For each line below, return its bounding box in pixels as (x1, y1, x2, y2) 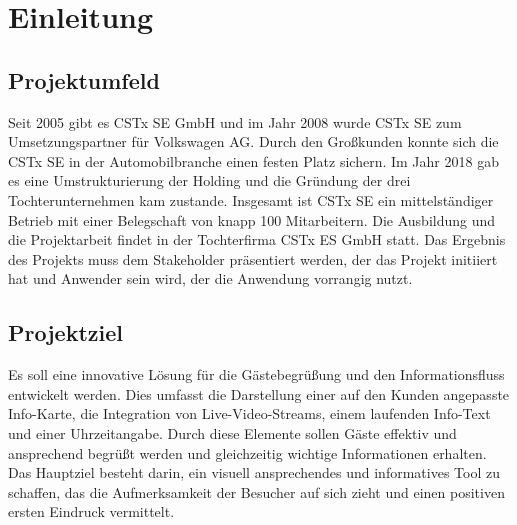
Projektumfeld (8, 64, 160, 95)
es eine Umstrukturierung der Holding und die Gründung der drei (8, 170, 411, 191)
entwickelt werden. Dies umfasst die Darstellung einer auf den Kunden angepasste (8, 383, 510, 404)
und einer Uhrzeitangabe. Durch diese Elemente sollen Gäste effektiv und (8, 422, 457, 443)
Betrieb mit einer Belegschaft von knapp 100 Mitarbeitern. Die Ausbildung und (8, 209, 496, 230)
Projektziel (8, 317, 123, 348)
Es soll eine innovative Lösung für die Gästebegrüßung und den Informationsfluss (8, 364, 505, 385)
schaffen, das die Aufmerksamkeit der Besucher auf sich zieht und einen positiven (8, 481, 505, 502)
